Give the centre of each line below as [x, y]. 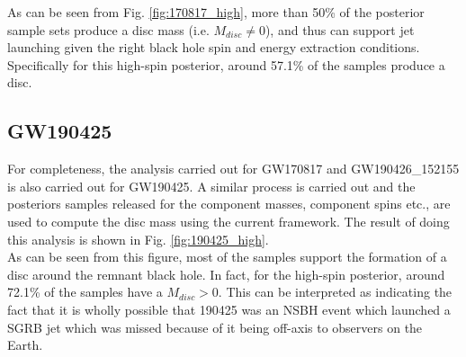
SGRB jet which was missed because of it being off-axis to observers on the [215, 327]
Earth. [25, 345]
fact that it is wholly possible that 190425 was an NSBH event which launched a [229, 309]
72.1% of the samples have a [85, 292]
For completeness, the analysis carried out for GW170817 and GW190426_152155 [233, 169]
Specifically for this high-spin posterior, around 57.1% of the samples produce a [226, 64]
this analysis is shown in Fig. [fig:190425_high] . [138, 239]
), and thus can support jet [340, 29]
